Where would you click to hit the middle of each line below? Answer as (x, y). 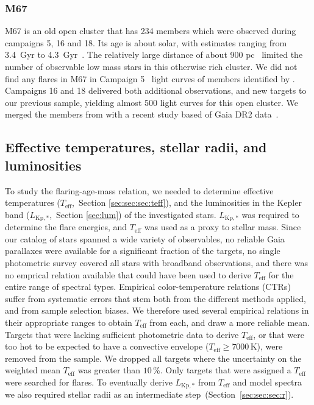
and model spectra (267, 382)
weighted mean (33, 370)
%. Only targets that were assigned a (222, 370)
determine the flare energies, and (66, 227)
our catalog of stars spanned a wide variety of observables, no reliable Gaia (145, 238)
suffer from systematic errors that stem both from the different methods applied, (155, 298)
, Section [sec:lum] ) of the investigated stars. (133, 214)
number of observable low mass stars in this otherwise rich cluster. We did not (151, 66)
